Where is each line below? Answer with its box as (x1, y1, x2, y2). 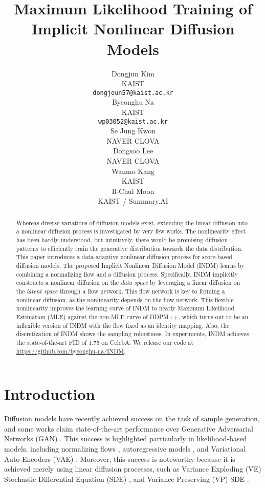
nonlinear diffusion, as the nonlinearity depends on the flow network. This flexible (16, 295, 234, 304)
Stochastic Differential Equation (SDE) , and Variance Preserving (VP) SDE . (4, 473, 249, 484)
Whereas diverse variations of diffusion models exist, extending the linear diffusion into (16, 218, 248, 227)
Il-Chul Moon (112, 185, 154, 196)
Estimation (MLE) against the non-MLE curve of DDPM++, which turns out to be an (16, 312, 249, 321)
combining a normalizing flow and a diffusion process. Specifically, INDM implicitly (16, 269, 238, 278)
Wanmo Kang (111, 165, 154, 176)
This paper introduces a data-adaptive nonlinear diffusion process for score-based (16, 252, 232, 261)
